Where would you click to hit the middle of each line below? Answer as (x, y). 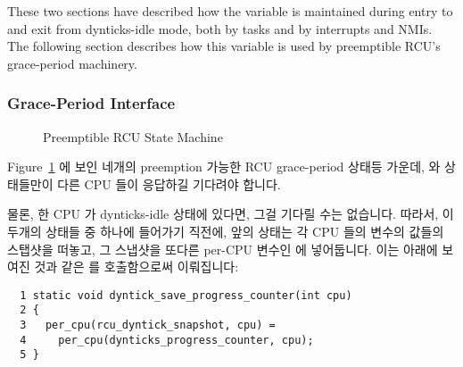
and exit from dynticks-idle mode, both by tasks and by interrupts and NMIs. (220, 28)
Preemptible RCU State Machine (133, 136)
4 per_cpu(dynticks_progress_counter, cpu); (167, 340)
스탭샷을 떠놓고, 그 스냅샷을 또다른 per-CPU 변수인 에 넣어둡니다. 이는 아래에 (223, 249)
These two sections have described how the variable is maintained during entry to (230, 11)
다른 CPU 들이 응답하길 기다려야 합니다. (169, 183)
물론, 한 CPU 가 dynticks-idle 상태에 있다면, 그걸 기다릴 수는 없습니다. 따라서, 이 (231, 214)
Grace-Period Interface (91, 103)
